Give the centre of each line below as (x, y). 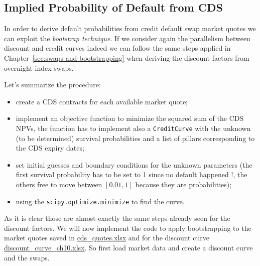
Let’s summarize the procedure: (52, 85)
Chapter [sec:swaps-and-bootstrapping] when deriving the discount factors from (127, 57)
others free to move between (59, 184)
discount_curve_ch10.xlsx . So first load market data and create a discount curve (128, 248)
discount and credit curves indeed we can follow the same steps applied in (117, 48)
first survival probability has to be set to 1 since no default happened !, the (132, 174)
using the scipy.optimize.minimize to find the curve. (100, 201)
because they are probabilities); (183, 184)
